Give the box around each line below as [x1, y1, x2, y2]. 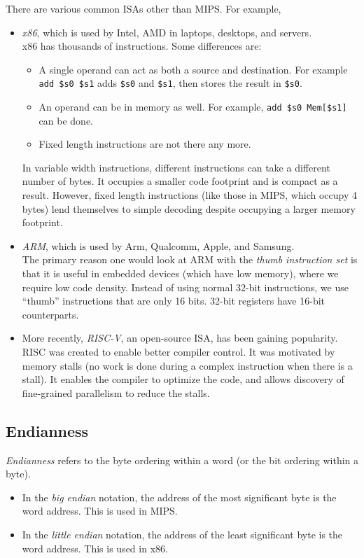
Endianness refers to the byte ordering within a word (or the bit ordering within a [6, 452, 359, 467]
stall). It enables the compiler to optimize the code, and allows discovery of [22, 372, 344, 386]
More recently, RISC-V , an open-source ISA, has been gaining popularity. [22, 330, 338, 345]
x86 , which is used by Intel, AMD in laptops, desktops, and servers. [22, 25, 312, 39]
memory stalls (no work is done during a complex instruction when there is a [22, 358, 353, 372]
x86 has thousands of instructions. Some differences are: [22, 39, 262, 53]
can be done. [38, 113, 93, 127]
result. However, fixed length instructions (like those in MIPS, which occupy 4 [22, 188, 357, 202]
